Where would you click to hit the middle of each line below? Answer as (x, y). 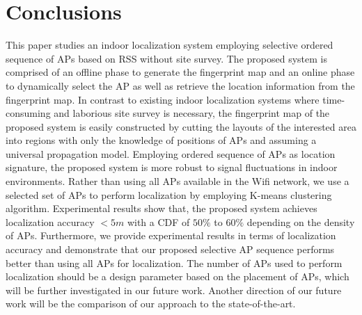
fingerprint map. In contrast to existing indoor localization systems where (163, 99)
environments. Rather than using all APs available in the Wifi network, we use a (178, 181)
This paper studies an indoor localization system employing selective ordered (170, 45)
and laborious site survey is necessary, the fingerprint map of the (192, 113)
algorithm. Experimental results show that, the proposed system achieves (162, 208)
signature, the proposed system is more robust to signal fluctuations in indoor (172, 167)
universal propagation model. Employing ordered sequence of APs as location (171, 153)
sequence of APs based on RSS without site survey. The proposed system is (166, 58)
